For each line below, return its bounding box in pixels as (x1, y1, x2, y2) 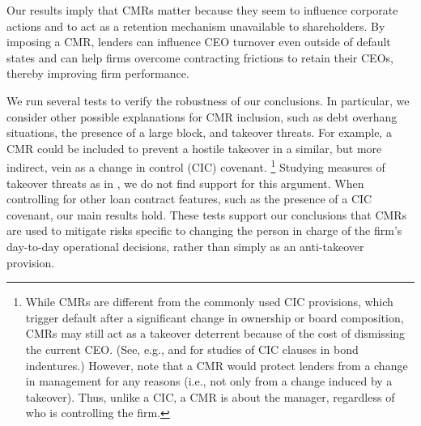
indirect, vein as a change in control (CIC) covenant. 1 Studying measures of (6, 156, 385, 175)
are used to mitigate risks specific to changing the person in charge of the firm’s (6, 222, 402, 239)
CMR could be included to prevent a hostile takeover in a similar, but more (6, 139, 382, 156)
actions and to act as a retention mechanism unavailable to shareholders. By (6, 17, 385, 34)
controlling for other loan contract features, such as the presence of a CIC (6, 190, 372, 207)
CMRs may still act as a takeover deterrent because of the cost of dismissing (25, 325, 406, 342)
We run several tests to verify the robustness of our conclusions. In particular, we (6, 92, 410, 109)
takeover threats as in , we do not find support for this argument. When (6, 174, 364, 191)
